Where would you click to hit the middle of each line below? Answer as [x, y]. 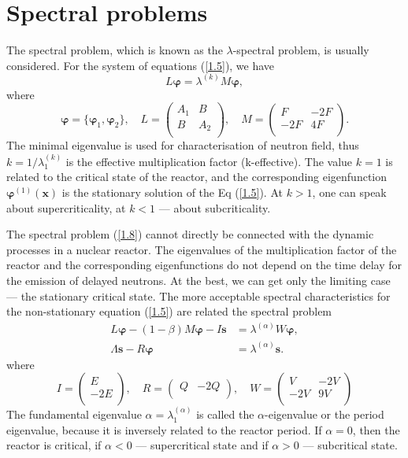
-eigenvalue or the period [325, 414]
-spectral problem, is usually [301, 50]
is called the [225, 414]
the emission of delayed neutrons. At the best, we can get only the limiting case [198, 280]
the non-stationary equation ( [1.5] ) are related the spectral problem [169, 311]
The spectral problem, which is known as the [115, 50]
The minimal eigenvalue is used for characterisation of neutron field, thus [183, 145]
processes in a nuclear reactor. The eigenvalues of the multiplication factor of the [202, 249]
